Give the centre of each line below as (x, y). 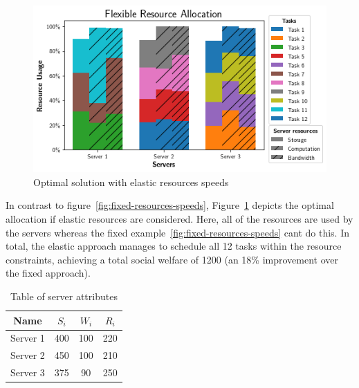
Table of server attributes (64, 296)
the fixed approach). (48, 273)
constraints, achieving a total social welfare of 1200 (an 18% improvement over (172, 259)
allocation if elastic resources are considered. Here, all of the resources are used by (179, 219)
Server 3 (28, 372)
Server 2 (28, 355)
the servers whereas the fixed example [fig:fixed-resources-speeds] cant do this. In (177, 232)
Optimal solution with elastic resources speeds (131, 182)
